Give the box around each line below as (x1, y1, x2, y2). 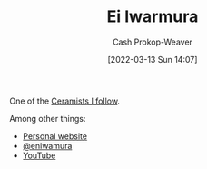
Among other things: (9, 113, 86, 124)
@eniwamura (22, 140, 73, 151)
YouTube (22, 150, 56, 161)
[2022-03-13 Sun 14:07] (107, 54, 198, 65)
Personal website (22, 130, 88, 142)
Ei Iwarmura (106, 6, 199, 27)
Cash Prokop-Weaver (112, 36, 193, 47)
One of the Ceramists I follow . (9, 95, 121, 106)
